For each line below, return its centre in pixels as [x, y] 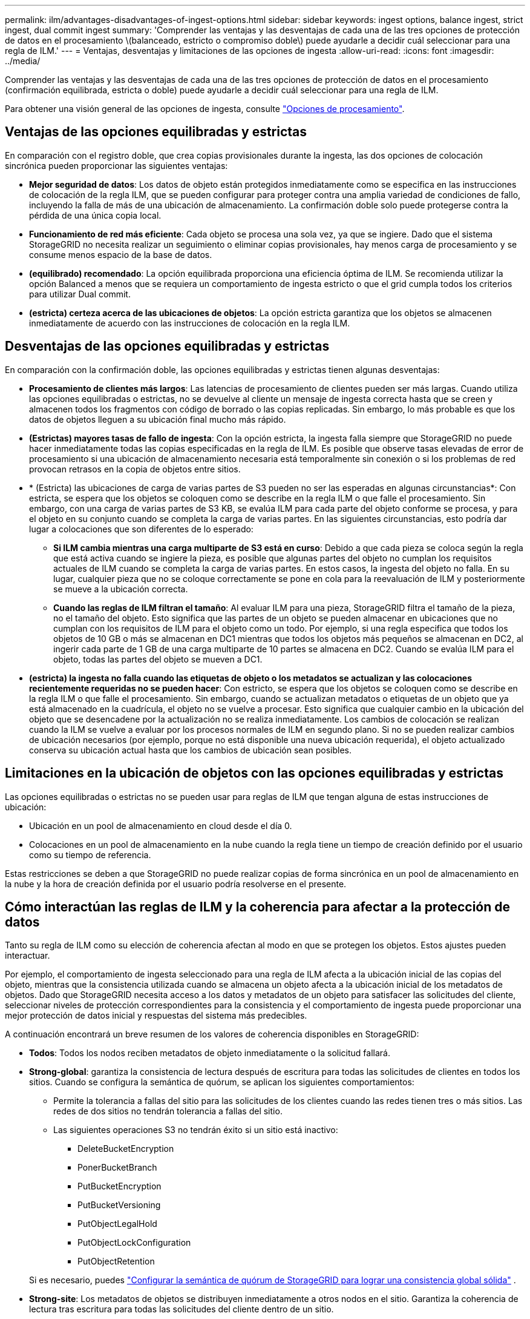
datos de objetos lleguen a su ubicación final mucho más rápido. [158, 419]
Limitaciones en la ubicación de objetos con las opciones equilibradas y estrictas [254, 773]
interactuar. [28, 956]
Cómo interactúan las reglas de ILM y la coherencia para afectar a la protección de [257, 907]
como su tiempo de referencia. [90, 855]
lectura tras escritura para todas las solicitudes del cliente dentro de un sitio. [182, 1309]
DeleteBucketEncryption [126, 1149]
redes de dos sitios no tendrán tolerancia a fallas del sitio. [168, 1111]
